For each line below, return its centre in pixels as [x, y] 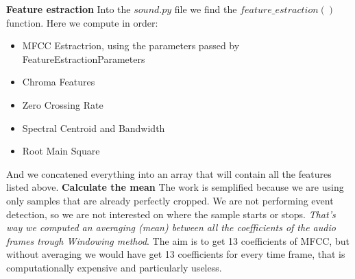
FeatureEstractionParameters [84, 58]
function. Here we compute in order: [82, 22]
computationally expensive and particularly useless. [114, 267]
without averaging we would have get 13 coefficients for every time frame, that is [176, 254]
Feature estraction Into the [69, 9]
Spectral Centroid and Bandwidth [94, 128]
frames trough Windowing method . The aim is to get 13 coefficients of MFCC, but [178, 240]
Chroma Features [59, 82]
